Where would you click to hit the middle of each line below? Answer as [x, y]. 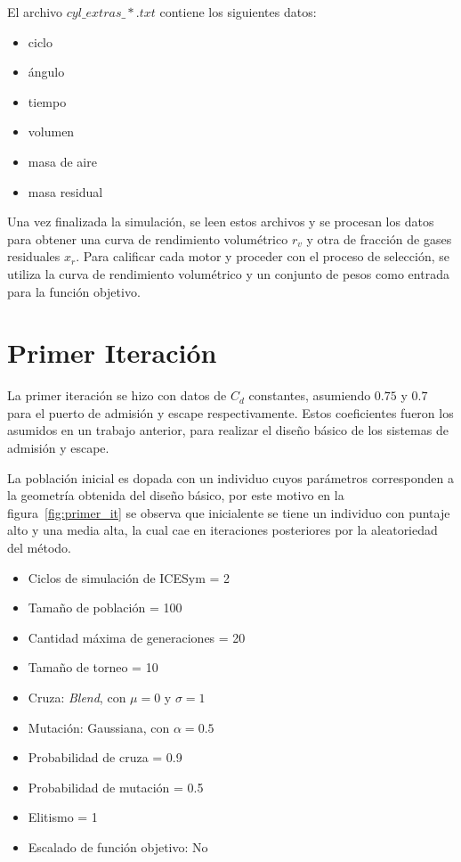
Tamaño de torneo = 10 [93, 667]
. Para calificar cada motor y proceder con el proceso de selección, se [263, 256]
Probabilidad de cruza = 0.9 [105, 757]
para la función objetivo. [74, 291]
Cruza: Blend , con [77, 697]
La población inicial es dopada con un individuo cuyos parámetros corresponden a [230, 477]
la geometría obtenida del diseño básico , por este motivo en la [176, 495]
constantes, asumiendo [310, 395]
